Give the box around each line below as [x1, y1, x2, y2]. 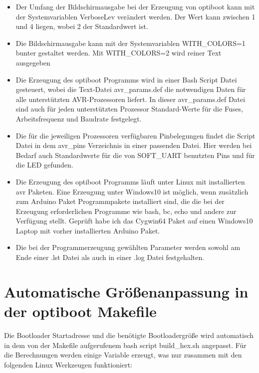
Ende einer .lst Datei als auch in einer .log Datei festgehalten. [15, 252, 205, 262]
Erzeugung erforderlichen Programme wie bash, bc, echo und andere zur [15, 205, 237, 216]
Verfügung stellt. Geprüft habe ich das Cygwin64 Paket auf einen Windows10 [15, 215, 253, 226]
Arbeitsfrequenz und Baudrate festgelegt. [15, 113, 142, 123]
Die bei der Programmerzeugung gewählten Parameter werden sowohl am [15, 242, 241, 252]
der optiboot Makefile [4, 301, 157, 321]
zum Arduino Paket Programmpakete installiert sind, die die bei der [15, 196, 225, 206]
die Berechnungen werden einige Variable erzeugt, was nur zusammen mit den [4, 349, 242, 360]
